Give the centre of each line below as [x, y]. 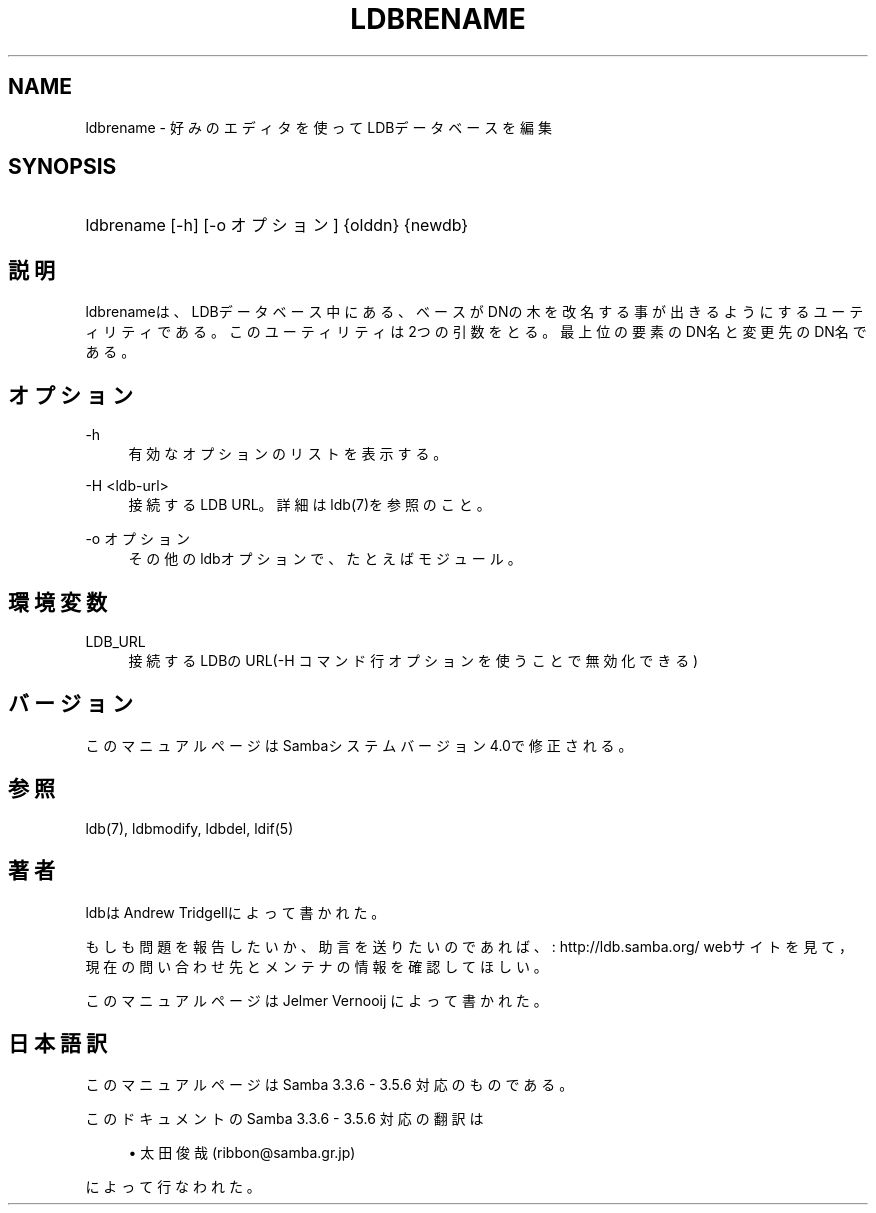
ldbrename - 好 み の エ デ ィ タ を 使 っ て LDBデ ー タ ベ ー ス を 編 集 [318, 127]
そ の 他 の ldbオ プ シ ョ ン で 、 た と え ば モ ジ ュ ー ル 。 [325, 559]
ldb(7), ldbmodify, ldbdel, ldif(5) [189, 828]
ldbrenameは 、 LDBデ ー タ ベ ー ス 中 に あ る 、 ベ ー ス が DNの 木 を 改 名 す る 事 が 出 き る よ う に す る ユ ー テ [474, 312]
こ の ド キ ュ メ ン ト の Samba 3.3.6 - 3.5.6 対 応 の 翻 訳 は [284, 1119]
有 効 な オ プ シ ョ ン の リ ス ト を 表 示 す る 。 [288, 454]
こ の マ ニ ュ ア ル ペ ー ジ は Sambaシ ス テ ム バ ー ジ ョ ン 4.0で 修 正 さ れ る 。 [359, 745]
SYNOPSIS [62, 167]
